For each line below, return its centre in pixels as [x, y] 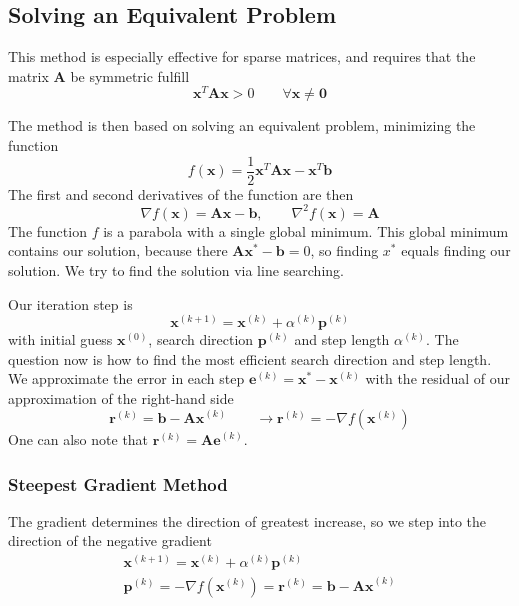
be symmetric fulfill [130, 75]
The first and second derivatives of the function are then [181, 193]
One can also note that [78, 439]
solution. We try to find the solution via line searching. [176, 270]
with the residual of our [437, 378]
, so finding [344, 250]
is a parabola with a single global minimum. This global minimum [306, 230]
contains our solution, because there [118, 250]
